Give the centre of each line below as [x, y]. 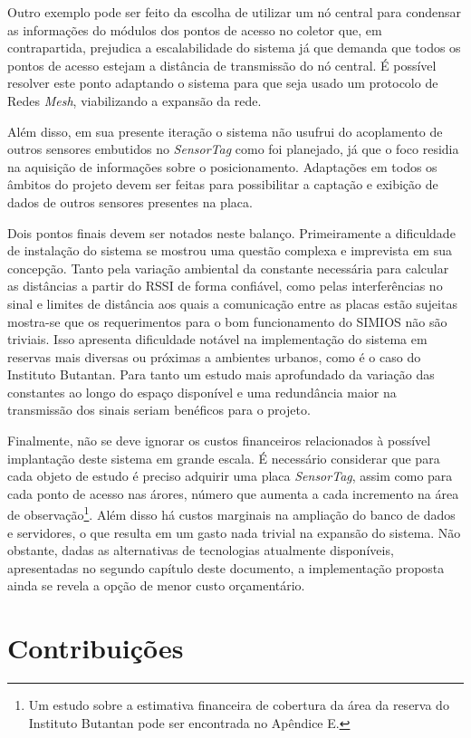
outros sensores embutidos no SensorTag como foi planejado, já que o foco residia [233, 149]
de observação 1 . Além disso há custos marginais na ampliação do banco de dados [231, 513]
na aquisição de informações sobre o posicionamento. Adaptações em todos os [222, 166]
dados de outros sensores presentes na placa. [130, 201]
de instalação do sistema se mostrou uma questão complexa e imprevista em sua [230, 250]
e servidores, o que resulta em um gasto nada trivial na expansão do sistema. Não [234, 532]
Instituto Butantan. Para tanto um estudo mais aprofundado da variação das [221, 374]
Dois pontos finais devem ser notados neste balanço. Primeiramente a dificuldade [231, 232]
